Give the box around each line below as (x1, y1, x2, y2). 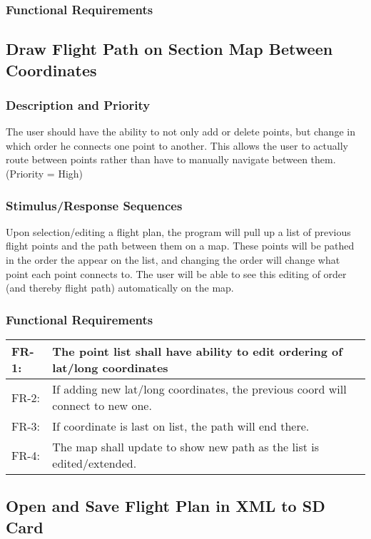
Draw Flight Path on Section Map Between (6, 38, 333, 60)
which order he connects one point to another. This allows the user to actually (6, 138, 348, 153)
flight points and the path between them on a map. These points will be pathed (6, 238, 355, 253)
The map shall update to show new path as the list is (52, 438, 320, 456)
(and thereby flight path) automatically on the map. (6, 280, 234, 295)
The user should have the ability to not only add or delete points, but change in (6, 124, 355, 139)
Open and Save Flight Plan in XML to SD (6, 495, 325, 517)
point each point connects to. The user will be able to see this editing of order (6, 266, 347, 281)
